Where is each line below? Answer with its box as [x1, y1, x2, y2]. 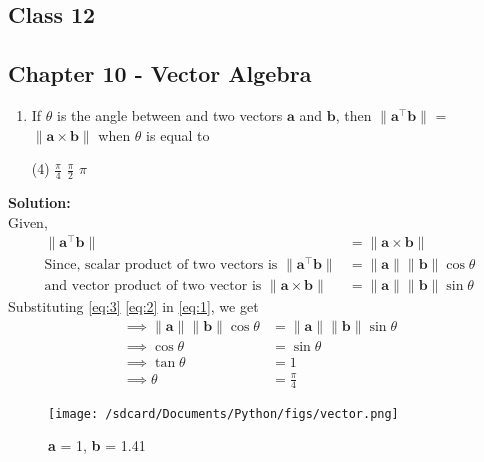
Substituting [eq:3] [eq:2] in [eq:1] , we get [8, 296, 259, 317]
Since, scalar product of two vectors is [44, 258, 278, 273]
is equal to [146, 124, 210, 145]
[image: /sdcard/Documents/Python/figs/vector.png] [48, 406, 399, 421]
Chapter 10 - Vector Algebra [8, 58, 312, 89]
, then [335, 104, 372, 125]
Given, [8, 211, 48, 232]
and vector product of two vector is [44, 279, 262, 294]
